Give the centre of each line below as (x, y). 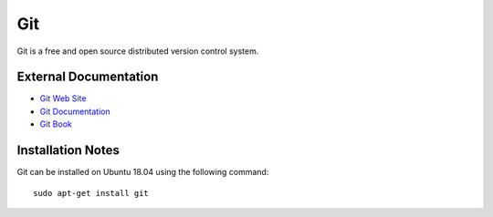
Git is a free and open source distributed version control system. (138, 51)
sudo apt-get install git (91, 193)
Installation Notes (68, 150)
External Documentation (88, 77)
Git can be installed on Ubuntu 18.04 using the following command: (143, 172)
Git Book (56, 124)
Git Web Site (63, 98)
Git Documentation (75, 111)
